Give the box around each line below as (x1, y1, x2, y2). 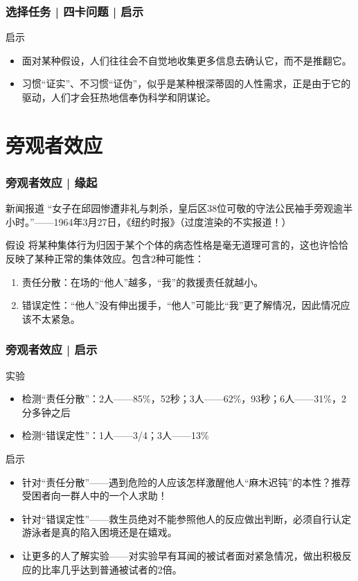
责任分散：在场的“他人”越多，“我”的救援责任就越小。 (21, 274, 264, 289)
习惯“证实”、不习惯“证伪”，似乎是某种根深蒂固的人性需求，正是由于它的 (21, 76, 351, 91)
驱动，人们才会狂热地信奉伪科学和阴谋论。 (21, 90, 216, 104)
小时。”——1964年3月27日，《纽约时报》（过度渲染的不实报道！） (6, 214, 292, 229)
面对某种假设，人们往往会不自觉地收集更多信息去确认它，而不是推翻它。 (21, 53, 352, 67)
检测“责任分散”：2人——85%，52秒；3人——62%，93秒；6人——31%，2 (21, 391, 346, 406)
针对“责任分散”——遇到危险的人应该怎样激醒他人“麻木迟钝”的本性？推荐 (21, 474, 351, 489)
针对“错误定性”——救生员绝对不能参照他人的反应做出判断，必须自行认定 (21, 511, 352, 526)
